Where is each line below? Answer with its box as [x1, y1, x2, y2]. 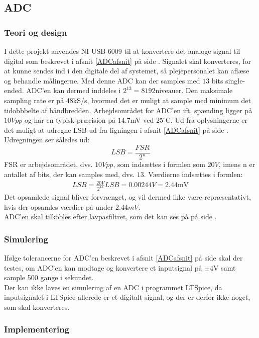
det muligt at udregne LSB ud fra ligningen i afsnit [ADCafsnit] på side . [4, 124, 229, 135]
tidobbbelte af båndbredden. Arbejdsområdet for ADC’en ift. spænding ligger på [4, 105, 252, 115]
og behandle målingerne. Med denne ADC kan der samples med [4, 75, 200, 86]
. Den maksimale [181, 85, 233, 96]
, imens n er [218, 159, 255, 170]
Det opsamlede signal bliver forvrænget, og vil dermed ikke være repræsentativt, [4, 191, 251, 202]
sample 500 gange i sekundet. [4, 272, 94, 283]
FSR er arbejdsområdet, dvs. [4, 159, 93, 170]
